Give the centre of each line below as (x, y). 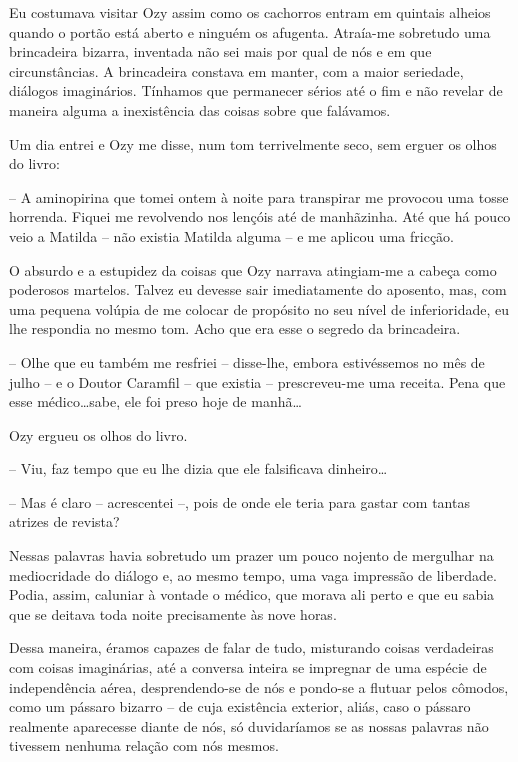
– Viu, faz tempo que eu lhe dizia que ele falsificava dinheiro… (198, 468)
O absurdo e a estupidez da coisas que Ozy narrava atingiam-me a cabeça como (253, 269)
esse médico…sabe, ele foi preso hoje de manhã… (155, 401)
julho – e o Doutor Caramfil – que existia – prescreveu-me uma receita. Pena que (257, 381)
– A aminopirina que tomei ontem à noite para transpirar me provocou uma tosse (259, 196)
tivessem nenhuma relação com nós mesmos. (144, 745)
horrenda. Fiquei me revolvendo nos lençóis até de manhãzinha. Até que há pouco (260, 216)
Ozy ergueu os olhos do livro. (98, 434)
